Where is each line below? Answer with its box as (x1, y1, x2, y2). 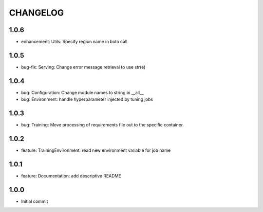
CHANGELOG (9, 7, 64, 18)
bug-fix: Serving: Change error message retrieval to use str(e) (21, 64, 146, 70)
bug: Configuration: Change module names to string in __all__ (21, 89, 144, 95)
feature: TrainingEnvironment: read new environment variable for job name (21, 147, 171, 153)
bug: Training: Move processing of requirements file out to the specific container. (21, 122, 184, 128)
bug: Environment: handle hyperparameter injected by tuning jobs (21, 96, 153, 102)
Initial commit (21, 198, 48, 204)
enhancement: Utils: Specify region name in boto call (21, 39, 128, 45)
